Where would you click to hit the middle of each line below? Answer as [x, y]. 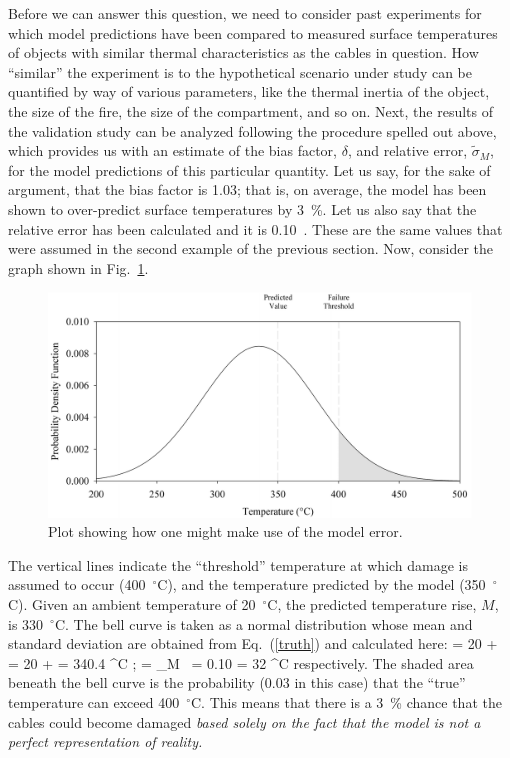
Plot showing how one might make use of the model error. [225, 531]
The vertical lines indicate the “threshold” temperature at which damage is [238, 564]
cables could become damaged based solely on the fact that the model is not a [244, 721]
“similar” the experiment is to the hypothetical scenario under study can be [240, 71]
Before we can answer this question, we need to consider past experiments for [245, 13]
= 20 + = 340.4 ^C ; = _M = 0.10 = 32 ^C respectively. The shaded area [241, 662]
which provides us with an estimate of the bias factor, [172, 150]
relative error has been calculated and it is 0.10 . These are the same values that [255, 228]
